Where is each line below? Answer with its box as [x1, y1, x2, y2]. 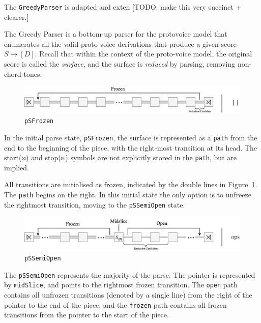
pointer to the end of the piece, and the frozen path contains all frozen [4, 299, 227, 310]
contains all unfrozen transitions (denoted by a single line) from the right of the [4, 289, 252, 300]
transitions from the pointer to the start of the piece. [4, 309, 169, 320]
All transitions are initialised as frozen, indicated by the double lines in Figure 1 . [4, 179, 257, 190]
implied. [4, 162, 30, 172]
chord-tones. [4, 68, 42, 79]
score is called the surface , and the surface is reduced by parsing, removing [4, 58, 236, 69]
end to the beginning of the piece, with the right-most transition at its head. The [4, 142, 257, 153]
